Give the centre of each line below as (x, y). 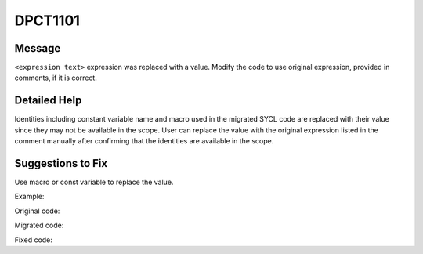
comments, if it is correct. (56, 78)
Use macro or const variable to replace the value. (94, 182)
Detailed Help (48, 101)
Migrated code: (39, 225)
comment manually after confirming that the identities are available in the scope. (144, 141)
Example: (29, 197)
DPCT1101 (47, 20)
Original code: (37, 211)
